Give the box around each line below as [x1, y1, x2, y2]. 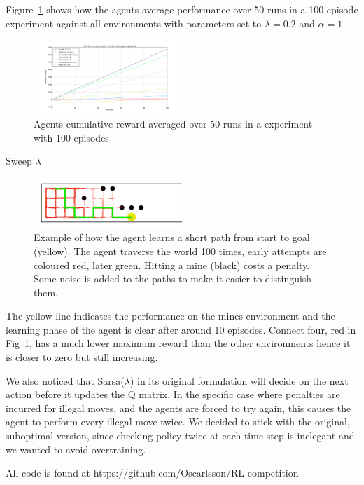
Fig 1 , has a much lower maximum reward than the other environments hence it [6, 336, 351, 350]
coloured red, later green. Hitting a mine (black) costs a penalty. [34, 257, 310, 272]
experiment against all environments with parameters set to [6, 15, 262, 30]
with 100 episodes [34, 130, 109, 144]
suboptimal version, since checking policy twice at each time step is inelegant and [6, 428, 355, 443]
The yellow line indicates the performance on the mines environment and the [6, 308, 335, 323]
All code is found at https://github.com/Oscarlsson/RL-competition [6, 465, 299, 480]
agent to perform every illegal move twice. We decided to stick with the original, [6, 414, 350, 429]
